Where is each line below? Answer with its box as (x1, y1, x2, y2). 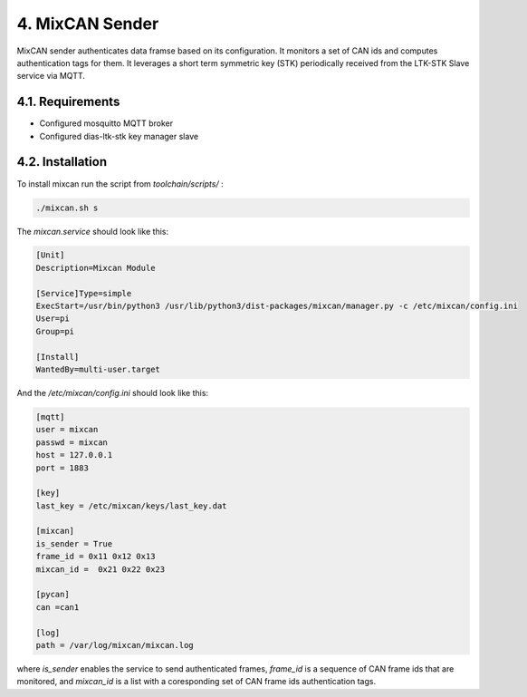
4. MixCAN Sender (16, 14, 159, 34)
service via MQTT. (16, 71, 86, 82)
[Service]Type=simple (35, 288, 132, 298)
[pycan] (35, 589, 70, 600)
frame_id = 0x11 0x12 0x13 (35, 551, 156, 562)
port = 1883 (35, 462, 90, 473)
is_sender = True (35, 538, 113, 548)
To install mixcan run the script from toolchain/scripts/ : (16, 178, 224, 189)
